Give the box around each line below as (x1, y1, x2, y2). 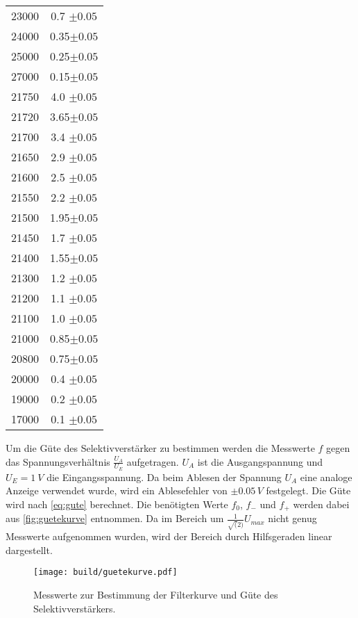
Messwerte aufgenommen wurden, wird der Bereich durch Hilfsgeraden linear (6, 529, 332, 544)
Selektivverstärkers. (33, 601, 116, 615)
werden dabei (293, 497, 350, 512)
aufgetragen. (126, 454, 179, 469)
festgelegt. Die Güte (266, 483, 351, 498)
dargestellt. (6, 542, 53, 557)
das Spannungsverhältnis (6, 454, 110, 469)
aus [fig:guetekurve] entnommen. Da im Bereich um (6, 511, 224, 526)
